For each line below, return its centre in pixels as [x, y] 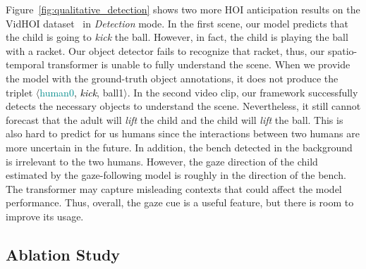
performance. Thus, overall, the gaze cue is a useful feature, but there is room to [180, 202]
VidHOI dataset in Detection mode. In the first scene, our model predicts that [177, 23]
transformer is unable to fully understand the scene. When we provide [199, 64]
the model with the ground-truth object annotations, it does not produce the [172, 78]
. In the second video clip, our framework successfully [243, 92]
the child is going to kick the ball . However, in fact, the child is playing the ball [177, 37]
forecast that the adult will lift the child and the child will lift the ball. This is [175, 119]
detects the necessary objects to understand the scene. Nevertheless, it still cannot [183, 106]
